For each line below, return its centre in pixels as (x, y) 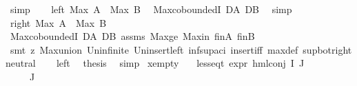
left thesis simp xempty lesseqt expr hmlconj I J (180, 63)
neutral (21, 63)
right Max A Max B (58, 22)
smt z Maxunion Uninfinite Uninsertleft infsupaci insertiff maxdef (154, 49)
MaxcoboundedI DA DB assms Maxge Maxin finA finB (132, 36)
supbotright (327, 49)
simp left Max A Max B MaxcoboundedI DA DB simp (151, 9)
